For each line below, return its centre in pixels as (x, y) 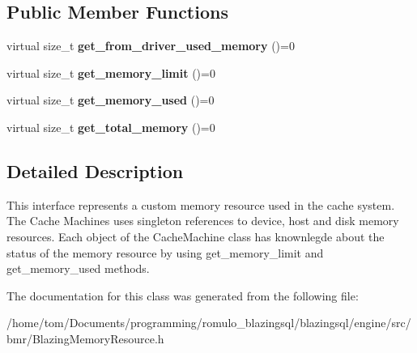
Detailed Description (95, 170)
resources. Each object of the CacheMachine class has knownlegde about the (196, 236)
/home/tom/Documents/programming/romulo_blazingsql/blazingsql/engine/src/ (209, 323)
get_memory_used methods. (78, 268)
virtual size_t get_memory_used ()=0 (111, 100)
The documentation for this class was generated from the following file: (183, 295)
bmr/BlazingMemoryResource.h (85, 338)
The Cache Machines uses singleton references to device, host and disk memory (203, 221)
